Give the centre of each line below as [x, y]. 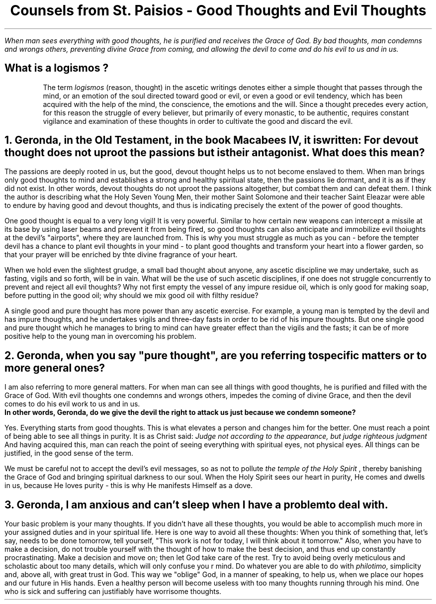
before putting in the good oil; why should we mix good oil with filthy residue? [131, 296]
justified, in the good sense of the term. [69, 453]
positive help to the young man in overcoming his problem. [100, 336]
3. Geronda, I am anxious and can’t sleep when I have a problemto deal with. [196, 504]
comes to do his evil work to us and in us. [72, 404]
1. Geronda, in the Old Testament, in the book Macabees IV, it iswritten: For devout [212, 140]
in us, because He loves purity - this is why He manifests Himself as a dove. [129, 486]
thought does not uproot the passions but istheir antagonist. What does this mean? [215, 153]
